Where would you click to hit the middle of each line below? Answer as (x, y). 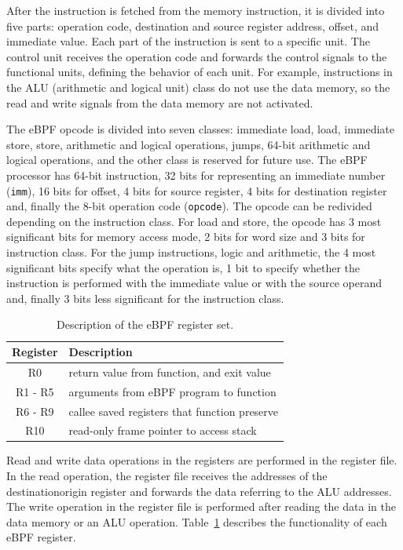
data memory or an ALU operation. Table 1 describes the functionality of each (197, 521)
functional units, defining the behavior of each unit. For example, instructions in (200, 72)
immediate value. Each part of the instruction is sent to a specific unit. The (188, 41)
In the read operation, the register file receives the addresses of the (167, 476)
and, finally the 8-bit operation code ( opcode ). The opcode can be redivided (189, 206)
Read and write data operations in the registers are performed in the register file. (202, 460)
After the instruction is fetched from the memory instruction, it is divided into (196, 10)
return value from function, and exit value (170, 372)
